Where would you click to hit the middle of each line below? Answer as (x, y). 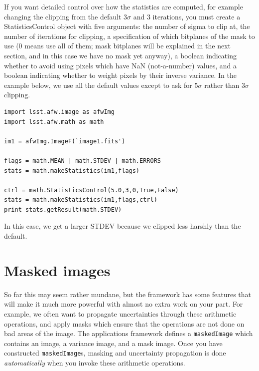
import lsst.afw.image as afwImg (59, 112)
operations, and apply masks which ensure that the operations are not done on (124, 323)
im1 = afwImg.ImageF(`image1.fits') (65, 141)
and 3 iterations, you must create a (187, 16)
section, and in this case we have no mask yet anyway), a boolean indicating (120, 55)
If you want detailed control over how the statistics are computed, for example (124, 6)
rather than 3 (225, 85)
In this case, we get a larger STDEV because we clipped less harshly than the (123, 226)
